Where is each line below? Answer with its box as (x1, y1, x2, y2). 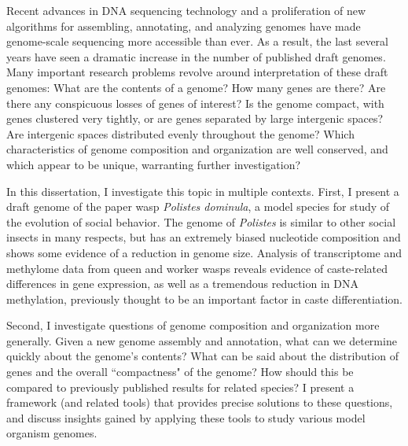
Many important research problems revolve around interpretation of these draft (6, 64, 388, 80)
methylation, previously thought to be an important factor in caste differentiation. (6, 290, 402, 307)
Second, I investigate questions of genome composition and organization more (6, 317, 380, 334)
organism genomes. (6, 425, 97, 441)
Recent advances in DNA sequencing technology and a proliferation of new (6, 2, 366, 18)
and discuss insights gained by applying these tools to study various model (6, 409, 366, 426)
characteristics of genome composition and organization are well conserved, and (6, 141, 388, 157)
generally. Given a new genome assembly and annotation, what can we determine (6, 332, 397, 348)
